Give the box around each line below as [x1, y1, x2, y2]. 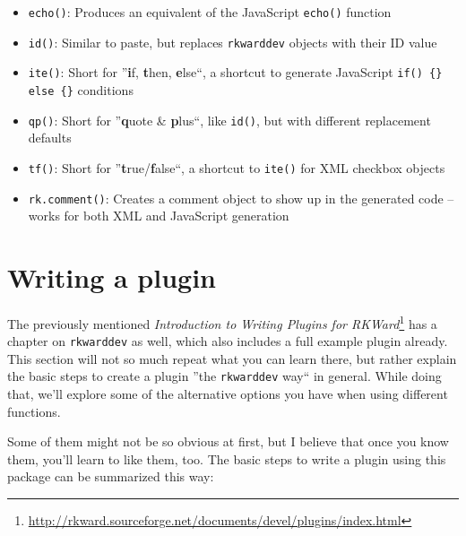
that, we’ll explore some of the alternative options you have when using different [7, 385, 448, 403]
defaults [28, 128, 72, 147]
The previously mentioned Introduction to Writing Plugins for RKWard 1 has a [7, 311, 437, 333]
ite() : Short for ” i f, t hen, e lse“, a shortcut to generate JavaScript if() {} [28, 63, 443, 82]
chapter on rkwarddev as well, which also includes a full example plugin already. [7, 332, 448, 350]
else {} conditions [28, 80, 134, 99]
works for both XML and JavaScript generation [28, 206, 289, 225]
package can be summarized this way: [7, 467, 214, 486]
